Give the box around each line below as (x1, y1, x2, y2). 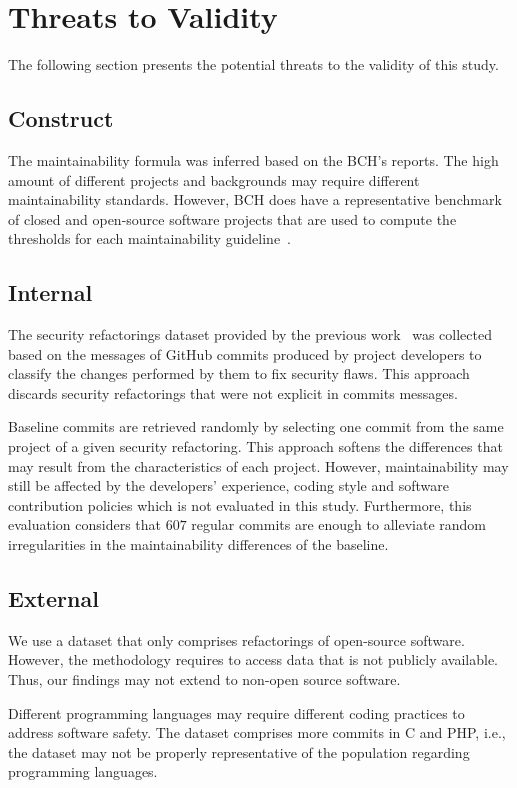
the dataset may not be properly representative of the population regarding (8, 741, 470, 762)
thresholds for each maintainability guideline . (8, 228, 292, 249)
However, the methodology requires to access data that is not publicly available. (8, 649, 499, 670)
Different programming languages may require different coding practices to (8, 702, 465, 723)
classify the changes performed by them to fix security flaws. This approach (8, 363, 470, 384)
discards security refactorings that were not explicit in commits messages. (8, 382, 458, 403)
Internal (8, 277, 93, 308)
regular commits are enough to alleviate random (191, 514, 486, 535)
